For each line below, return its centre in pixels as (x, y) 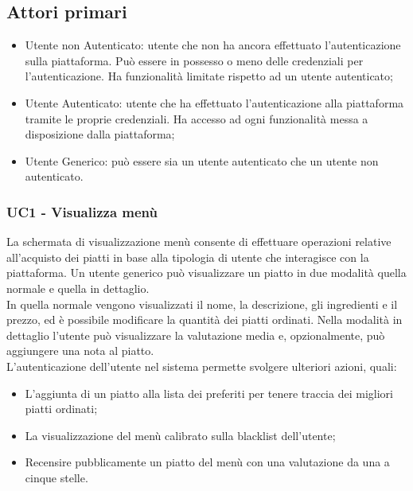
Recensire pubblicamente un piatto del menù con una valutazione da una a (207, 462)
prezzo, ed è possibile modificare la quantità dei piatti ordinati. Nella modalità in (205, 320)
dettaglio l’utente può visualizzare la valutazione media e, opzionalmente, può (196, 335)
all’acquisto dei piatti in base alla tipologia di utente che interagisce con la (188, 257)
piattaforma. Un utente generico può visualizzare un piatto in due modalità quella (206, 273)
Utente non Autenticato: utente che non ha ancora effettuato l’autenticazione (213, 45)
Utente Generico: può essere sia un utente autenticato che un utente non (202, 160)
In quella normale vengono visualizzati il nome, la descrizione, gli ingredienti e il (202, 304)
